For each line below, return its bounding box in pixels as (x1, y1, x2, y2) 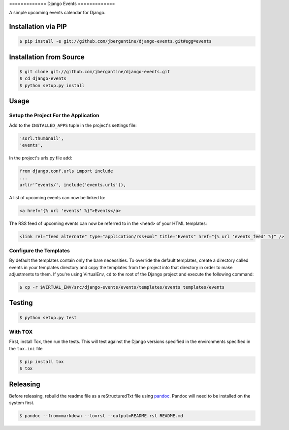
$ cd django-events (19, 76, 66, 81)
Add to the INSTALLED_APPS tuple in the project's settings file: (9, 122, 137, 128)
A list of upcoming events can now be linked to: (9, 194, 105, 200)
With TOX (9, 329, 33, 336)
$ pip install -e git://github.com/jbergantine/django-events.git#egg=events (19, 38, 212, 44)
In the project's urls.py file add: (9, 155, 72, 161)
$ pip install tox (19, 359, 64, 364)
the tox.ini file (9, 345, 43, 351)
